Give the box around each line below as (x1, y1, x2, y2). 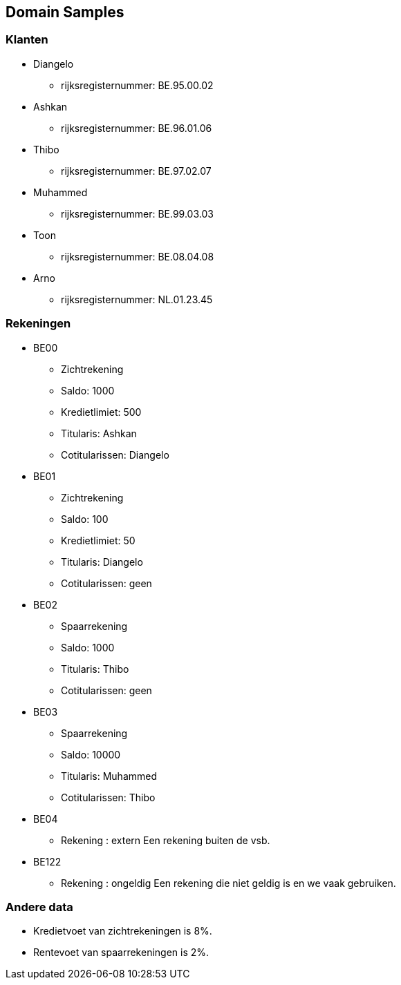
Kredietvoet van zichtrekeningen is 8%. (33, 925, 212, 937)
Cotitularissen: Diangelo (61, 448, 169, 461)
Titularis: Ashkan (61, 427, 137, 439)
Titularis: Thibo (61, 662, 129, 675)
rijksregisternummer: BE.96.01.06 (61, 122, 212, 134)
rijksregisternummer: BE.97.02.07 (61, 164, 212, 177)
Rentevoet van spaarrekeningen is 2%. (33, 946, 209, 959)
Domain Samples (6, 3, 124, 21)
